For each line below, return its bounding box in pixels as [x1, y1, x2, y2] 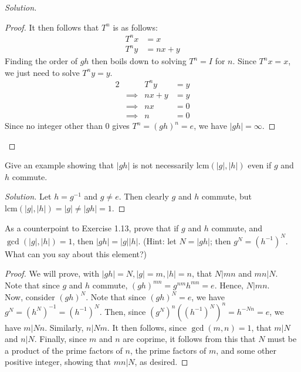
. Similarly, [45, 321, 84, 333]
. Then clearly [119, 190, 169, 202]
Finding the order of [5, 55, 77, 67]
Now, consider [5, 290, 55, 303]
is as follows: [113, 21, 158, 33]
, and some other [216, 344, 276, 356]
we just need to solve [5, 66, 80, 78]
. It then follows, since [107, 321, 187, 333]
